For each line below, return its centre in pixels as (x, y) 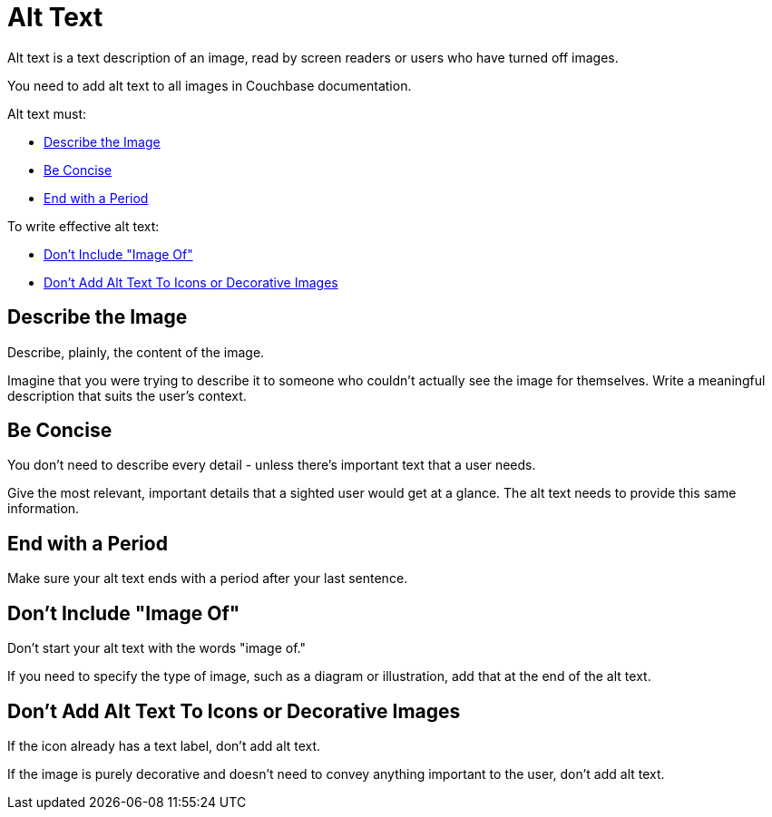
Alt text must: (47, 113)
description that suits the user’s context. (127, 395)
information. (44, 509)
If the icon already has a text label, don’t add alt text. (164, 745)
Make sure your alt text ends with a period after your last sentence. (208, 579)
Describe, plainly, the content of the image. (136, 352)
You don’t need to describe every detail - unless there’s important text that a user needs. (272, 465)
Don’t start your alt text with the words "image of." (156, 648)
